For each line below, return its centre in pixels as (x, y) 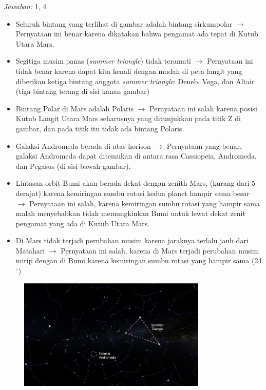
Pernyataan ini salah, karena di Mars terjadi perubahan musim (160, 250)
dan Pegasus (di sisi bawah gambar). (73, 165)
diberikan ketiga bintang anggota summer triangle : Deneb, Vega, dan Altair (135, 81)
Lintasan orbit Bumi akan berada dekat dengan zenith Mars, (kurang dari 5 (136, 183)
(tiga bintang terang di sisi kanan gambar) (83, 91)
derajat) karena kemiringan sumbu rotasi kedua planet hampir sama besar (132, 193)
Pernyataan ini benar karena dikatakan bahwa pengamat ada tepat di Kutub (137, 34)
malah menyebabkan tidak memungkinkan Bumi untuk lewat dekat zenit (130, 213)
